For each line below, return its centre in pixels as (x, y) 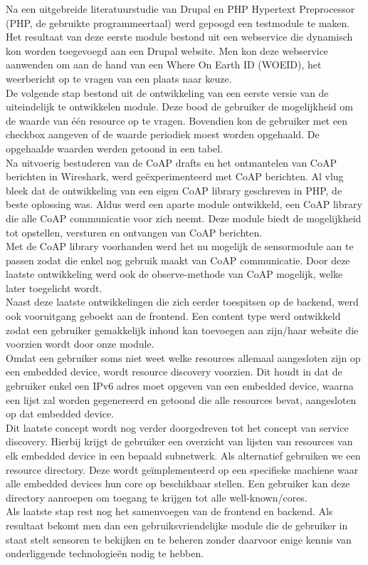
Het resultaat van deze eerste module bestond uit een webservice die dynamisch (179, 37)
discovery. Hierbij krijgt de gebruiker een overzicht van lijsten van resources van (179, 441)
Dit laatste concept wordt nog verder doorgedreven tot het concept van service (177, 427)
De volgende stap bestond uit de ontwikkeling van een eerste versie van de (167, 92)
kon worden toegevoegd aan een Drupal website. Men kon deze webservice (167, 50)
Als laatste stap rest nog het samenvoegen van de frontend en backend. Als (169, 511)
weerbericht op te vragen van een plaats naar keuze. (119, 78)
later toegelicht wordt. (54, 287)
